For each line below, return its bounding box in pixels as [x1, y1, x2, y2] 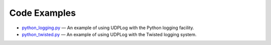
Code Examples [9, 7, 76, 18]
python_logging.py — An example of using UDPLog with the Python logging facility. [22, 25, 194, 31]
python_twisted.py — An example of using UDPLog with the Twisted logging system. [22, 31, 197, 37]
